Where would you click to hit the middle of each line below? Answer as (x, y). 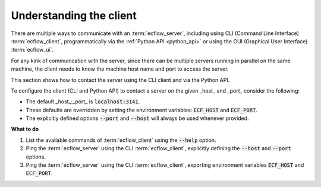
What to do (25, 129)
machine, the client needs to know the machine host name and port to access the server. (120, 69)
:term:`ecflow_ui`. (32, 50)
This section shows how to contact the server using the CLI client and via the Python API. (120, 80)
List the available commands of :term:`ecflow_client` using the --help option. (121, 140)
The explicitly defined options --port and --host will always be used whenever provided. (137, 118)
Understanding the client (74, 15)
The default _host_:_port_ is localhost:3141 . (83, 102)
